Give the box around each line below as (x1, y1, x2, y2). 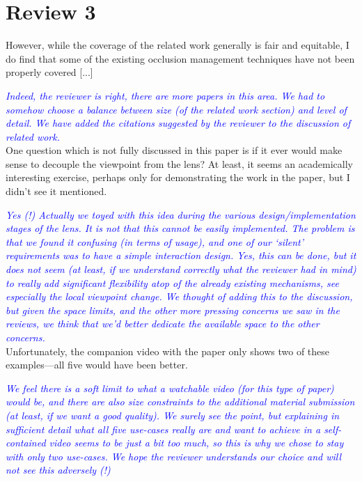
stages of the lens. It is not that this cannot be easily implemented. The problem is (6, 221, 355, 235)
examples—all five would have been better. (6, 357, 188, 372)
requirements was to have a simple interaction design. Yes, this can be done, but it (6, 248, 356, 263)
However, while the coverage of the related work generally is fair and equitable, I (6, 38, 349, 52)
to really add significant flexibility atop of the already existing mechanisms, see (6, 275, 339, 290)
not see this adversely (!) (6, 462, 111, 477)
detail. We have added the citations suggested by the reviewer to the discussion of (6, 116, 351, 130)
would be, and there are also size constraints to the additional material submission (6, 394, 355, 409)
